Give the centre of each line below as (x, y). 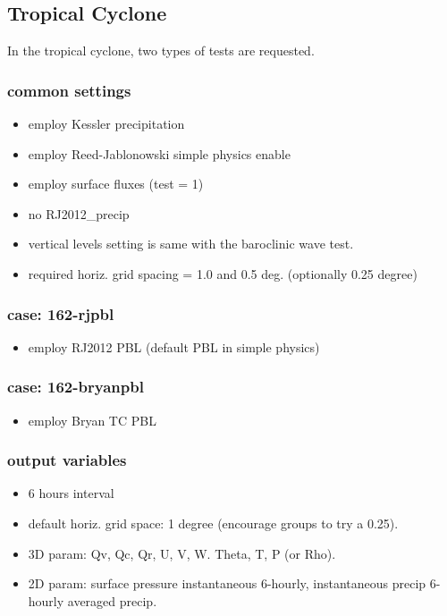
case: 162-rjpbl (61, 313)
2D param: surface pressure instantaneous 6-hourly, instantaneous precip (227, 583)
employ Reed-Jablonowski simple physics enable (159, 153)
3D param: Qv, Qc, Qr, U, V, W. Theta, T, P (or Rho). (182, 553)
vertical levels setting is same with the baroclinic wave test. (191, 244)
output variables (67, 460)
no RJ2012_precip (79, 213)
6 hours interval (71, 493)
